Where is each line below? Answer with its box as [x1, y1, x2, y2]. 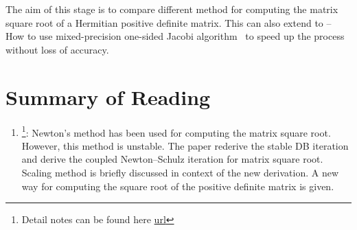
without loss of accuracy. [5, 42, 109, 56]
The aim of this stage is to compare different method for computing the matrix [5, 2, 338, 16]
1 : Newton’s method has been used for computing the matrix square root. [21, 123, 331, 139]
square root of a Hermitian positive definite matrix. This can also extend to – [5, 15, 332, 30]
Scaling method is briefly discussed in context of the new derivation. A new [21, 165, 339, 179]
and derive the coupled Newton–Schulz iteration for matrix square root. [21, 152, 323, 166]
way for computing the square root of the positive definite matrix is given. [21, 179, 334, 193]
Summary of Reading [5, 82, 211, 111]
